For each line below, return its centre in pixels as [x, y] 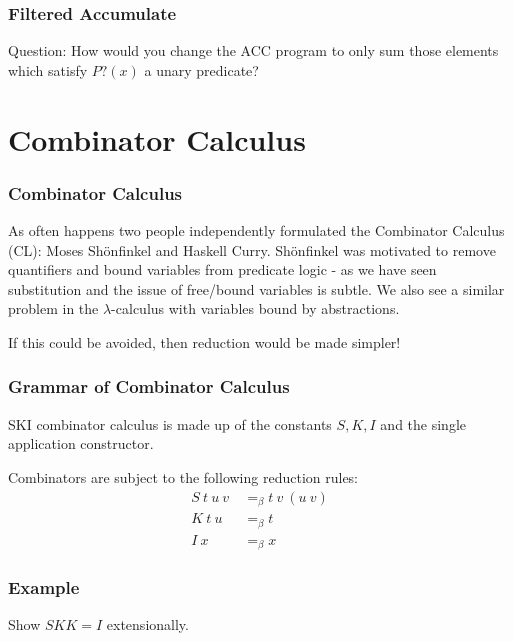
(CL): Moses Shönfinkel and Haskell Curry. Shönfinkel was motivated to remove [252, 249]
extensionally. [147, 624]
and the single [423, 423]
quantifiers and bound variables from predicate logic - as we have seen [222, 269]
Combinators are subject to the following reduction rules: [183, 476]
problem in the [53, 308]
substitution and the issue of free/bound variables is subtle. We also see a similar [256, 288]
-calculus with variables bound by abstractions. [255, 308]
